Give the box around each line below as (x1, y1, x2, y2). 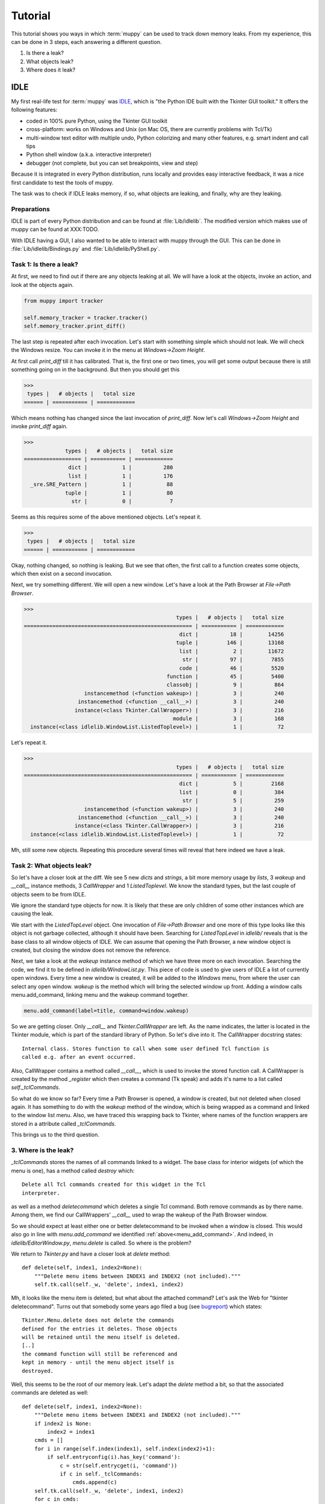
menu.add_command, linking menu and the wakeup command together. (11, 991, 189, 998)
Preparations (11, 205, 51, 213)
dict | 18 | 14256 (179, 631, 284, 638)
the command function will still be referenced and (22, 1351, 178, 1357)
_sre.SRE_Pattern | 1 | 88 (30, 481, 173, 488)
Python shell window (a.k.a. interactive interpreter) (26, 151, 152, 158)
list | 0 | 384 (179, 789, 284, 795)
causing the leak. (11, 910, 54, 917)
